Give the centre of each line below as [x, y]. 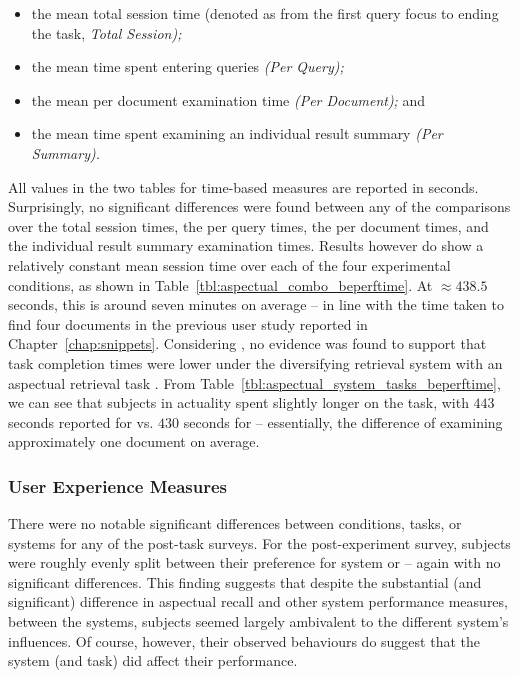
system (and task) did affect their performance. [153, 660]
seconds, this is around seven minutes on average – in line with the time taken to [256, 304]
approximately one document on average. [134, 441]
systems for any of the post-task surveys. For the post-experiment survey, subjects [259, 542]
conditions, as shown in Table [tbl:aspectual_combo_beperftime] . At [220, 284]
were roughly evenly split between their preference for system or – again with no [254, 562]
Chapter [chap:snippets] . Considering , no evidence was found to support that [247, 343]
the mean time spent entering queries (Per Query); [187, 66]
